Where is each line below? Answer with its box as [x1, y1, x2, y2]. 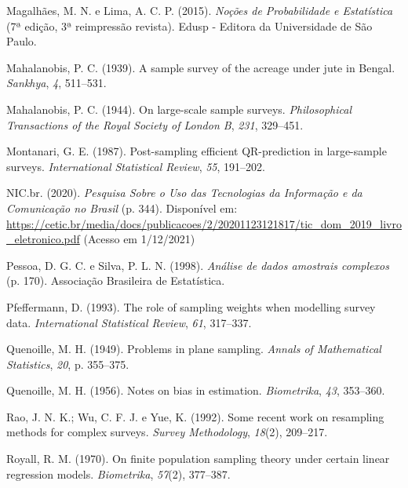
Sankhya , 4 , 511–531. [6, 75, 107, 91]
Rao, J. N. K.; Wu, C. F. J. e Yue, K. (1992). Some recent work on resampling [6, 408, 384, 424]
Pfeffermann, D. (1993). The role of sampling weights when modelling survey [6, 298, 376, 315]
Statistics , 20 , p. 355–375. [6, 355, 129, 372]
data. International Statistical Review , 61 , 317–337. [6, 314, 252, 330]
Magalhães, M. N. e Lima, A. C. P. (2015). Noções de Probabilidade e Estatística [6, 2, 393, 18]
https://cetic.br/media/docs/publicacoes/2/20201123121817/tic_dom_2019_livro [6, 215, 402, 231]
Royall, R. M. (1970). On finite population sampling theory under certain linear [6, 450, 390, 467]
